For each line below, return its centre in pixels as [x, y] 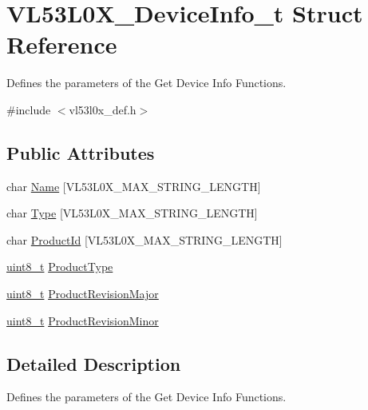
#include [29, 109]
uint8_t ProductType [60, 267]
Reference [62, 44]
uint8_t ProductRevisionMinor [83, 320]
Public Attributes [81, 152]
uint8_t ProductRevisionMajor [83, 294]
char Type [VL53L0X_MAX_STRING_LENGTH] [132, 213]
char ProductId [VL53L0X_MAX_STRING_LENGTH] [144, 239]
